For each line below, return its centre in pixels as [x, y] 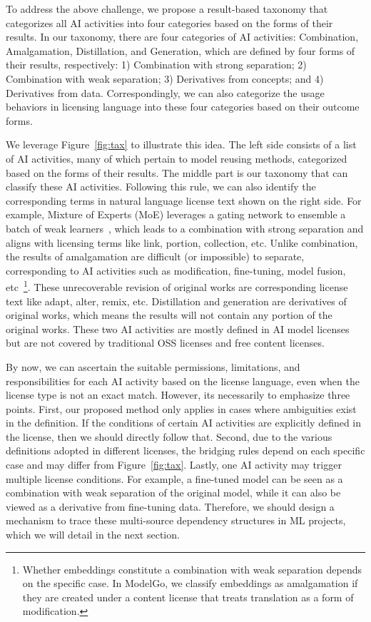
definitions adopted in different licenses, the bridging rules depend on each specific [185, 450]
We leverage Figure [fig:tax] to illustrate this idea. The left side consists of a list [181, 144]
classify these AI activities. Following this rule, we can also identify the [161, 187]
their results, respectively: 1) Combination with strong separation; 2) [156, 65]
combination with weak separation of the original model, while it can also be [173, 493]
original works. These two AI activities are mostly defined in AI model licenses [178, 328]
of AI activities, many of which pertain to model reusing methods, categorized [177, 158]
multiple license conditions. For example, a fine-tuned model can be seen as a [174, 478]
